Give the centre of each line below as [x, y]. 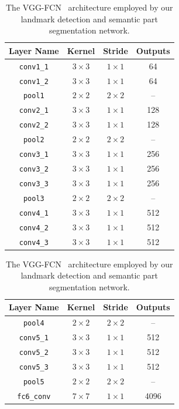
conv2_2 [34, 125]
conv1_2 [34, 81]
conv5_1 [34, 338]
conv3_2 [34, 169]
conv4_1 [34, 213]
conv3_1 [34, 155]
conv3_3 [34, 184]
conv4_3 [34, 242]
